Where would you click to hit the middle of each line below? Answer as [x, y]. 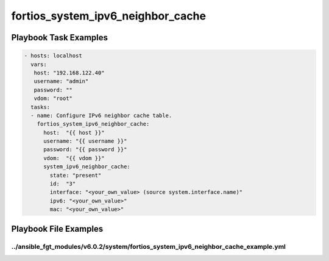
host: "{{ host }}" [74, 132]
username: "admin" [61, 81]
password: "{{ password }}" [85, 150]
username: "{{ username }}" [85, 141]
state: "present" [76, 175]
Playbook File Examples [57, 229]
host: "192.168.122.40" [69, 73]
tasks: [41, 107]
